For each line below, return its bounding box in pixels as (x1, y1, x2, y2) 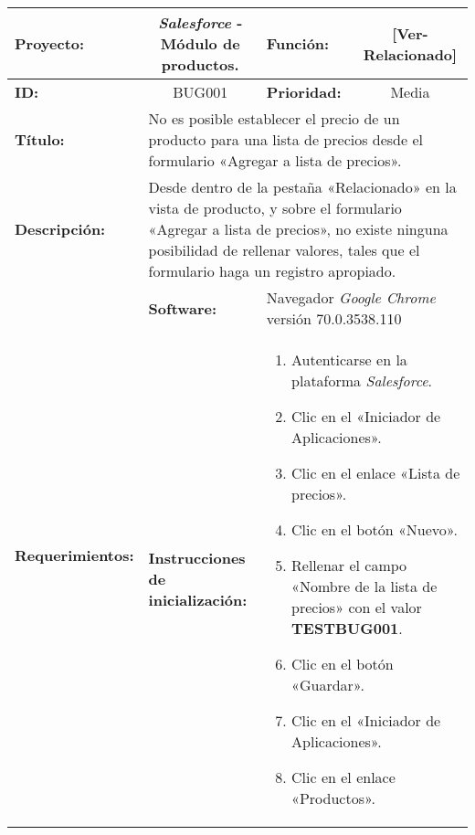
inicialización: (148, 589, 248, 610)
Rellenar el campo (291, 555, 407, 576)
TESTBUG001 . (291, 618, 403, 639)
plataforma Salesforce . (291, 370, 433, 391)
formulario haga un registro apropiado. (148, 260, 396, 281)
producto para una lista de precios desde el (148, 129, 423, 150)
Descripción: (15, 218, 106, 239)
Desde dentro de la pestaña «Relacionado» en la (148, 176, 457, 197)
